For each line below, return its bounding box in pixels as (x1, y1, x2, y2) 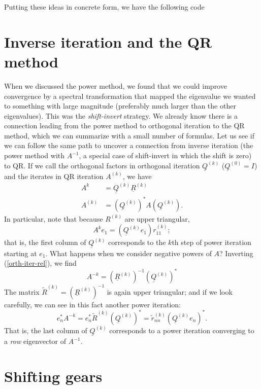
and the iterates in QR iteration (4, 170, 104, 181)
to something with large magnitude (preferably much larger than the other (4, 100, 236, 111)
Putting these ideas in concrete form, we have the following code (4, 2, 205, 12)
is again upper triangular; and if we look (107, 286, 233, 297)
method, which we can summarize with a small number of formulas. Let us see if (4, 130, 254, 140)
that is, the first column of (4, 237, 86, 247)
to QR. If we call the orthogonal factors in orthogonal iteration (4, 160, 200, 170)
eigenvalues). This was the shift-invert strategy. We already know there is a (4, 110, 238, 121)
